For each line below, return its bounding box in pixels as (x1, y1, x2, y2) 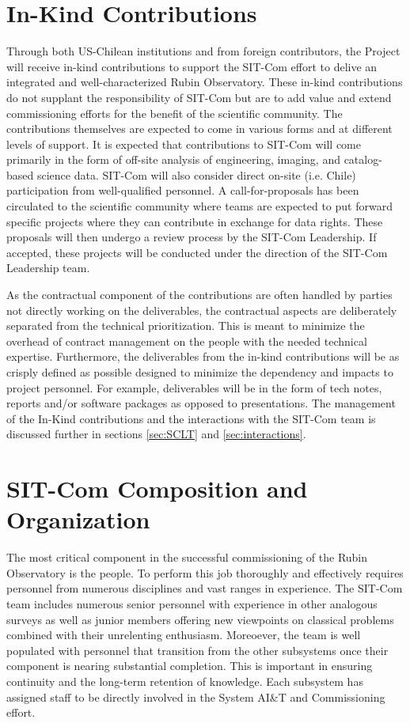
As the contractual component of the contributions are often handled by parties (6, 286, 393, 303)
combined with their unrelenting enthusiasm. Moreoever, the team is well (6, 626, 361, 643)
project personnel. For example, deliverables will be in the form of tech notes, (6, 379, 382, 396)
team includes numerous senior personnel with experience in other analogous (6, 596, 378, 612)
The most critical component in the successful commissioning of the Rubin (6, 549, 368, 566)
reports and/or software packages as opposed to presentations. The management (6, 395, 396, 411)
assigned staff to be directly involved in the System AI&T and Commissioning (6, 688, 385, 705)
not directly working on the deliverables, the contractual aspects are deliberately (6, 301, 397, 318)
